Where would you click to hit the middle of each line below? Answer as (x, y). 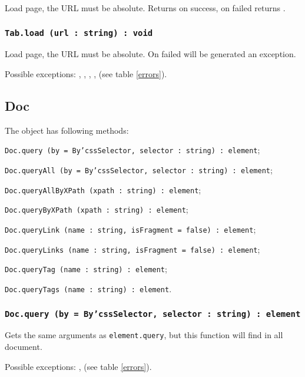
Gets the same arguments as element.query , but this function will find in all (144, 335)
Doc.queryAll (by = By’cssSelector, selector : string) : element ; (139, 170)
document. (24, 347)
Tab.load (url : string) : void (79, 33)
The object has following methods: (67, 130)
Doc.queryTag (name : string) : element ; (86, 269)
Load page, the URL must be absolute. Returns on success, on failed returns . (145, 8)
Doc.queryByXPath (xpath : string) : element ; (97, 209)
